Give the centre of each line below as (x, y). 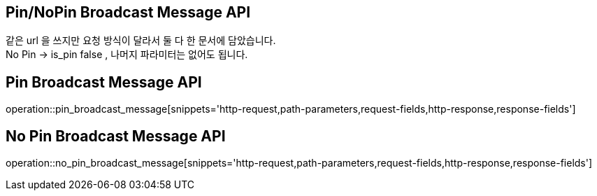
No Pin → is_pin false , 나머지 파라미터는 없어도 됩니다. (127, 55)
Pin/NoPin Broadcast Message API (128, 12)
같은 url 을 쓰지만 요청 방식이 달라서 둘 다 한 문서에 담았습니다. (141, 41)
